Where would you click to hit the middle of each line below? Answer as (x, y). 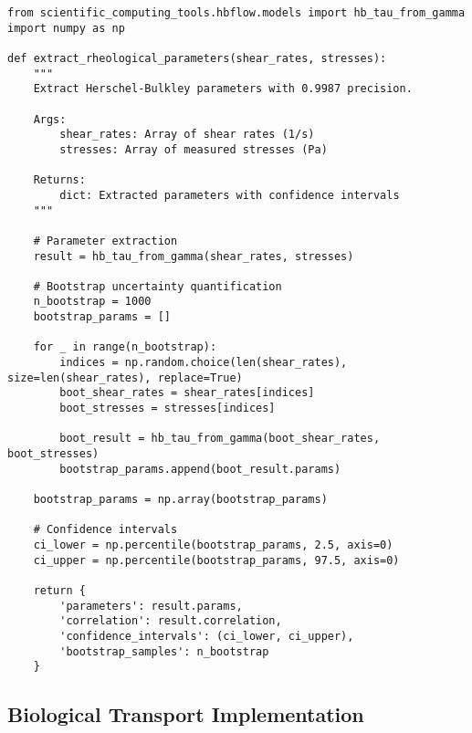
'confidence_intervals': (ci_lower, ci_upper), (207, 636)
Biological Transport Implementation (186, 714)
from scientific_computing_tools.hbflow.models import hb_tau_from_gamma (236, 13)
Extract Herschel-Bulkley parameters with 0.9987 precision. (223, 89)
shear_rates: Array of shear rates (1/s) (187, 135)
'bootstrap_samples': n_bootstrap (164, 651)
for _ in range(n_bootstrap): (125, 347)
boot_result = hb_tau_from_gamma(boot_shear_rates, (220, 439)
